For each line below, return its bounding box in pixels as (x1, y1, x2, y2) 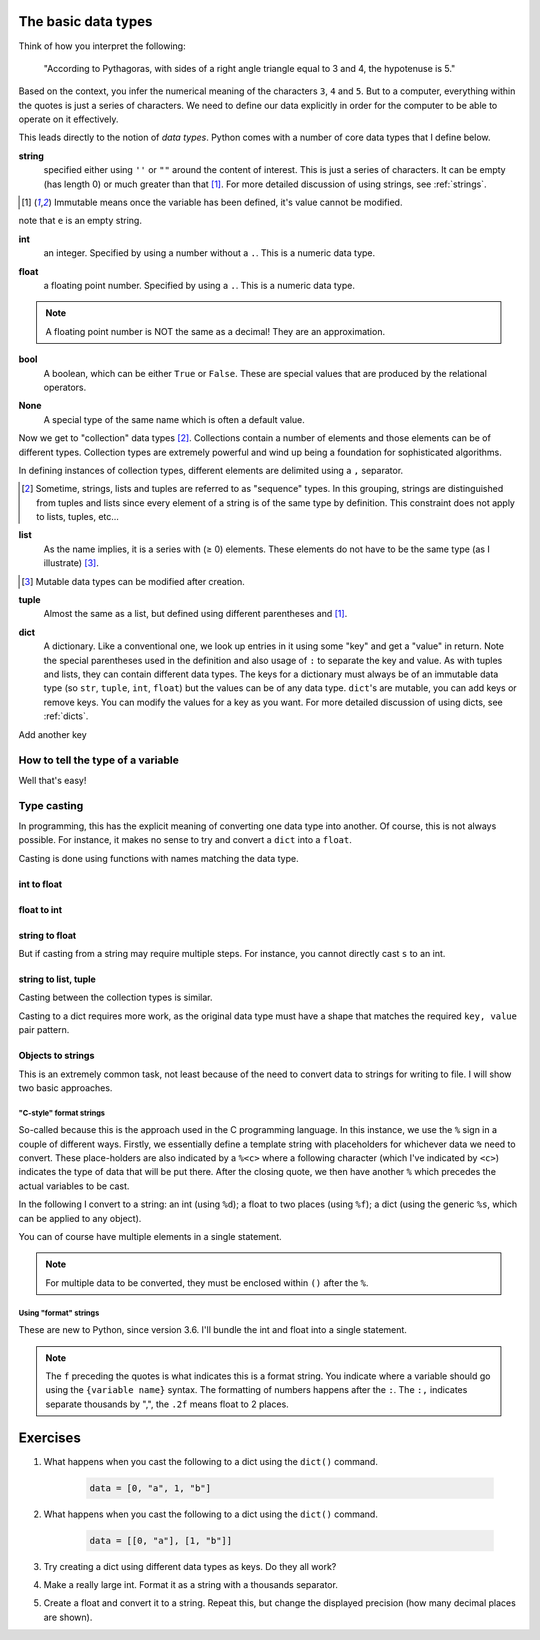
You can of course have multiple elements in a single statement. (18, 1231, 282, 1243)
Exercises (18, 1429, 82, 1446)
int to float (18, 878, 63, 890)
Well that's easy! (18, 774, 87, 786)
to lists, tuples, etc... (36, 511, 120, 523)
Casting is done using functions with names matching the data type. (18, 852, 299, 864)
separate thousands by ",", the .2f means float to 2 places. (45, 1398, 289, 1410)
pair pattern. (18, 1024, 70, 1036)
